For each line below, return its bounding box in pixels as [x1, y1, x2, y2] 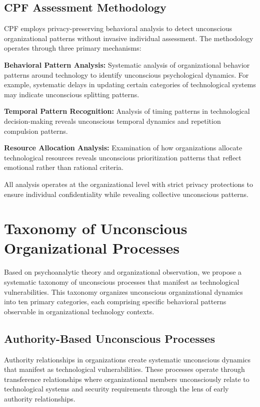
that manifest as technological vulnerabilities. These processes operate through [4, 364, 245, 374]
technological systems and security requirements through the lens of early [4, 383, 229, 394]
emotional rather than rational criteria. [4, 162, 124, 172]
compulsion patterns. [4, 125, 68, 136]
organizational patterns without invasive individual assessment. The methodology [4, 33, 253, 43]
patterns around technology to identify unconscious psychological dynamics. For [4, 69, 249, 80]
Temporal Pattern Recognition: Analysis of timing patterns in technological [4, 106, 250, 116]
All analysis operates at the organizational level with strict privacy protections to [4, 178, 253, 189]
